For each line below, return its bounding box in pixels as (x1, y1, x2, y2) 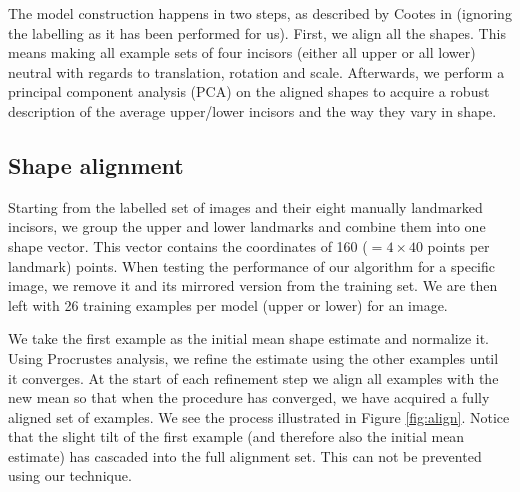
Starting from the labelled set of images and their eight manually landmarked (8, 196, 483, 217)
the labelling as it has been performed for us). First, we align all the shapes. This (8, 22, 506, 43)
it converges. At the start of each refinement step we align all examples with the (8, 367, 499, 388)
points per (427, 235, 490, 256)
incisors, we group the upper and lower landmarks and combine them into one (8, 216, 486, 237)
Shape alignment (8, 149, 184, 180)
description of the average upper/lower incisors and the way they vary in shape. (8, 100, 497, 121)
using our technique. (8, 465, 132, 486)
